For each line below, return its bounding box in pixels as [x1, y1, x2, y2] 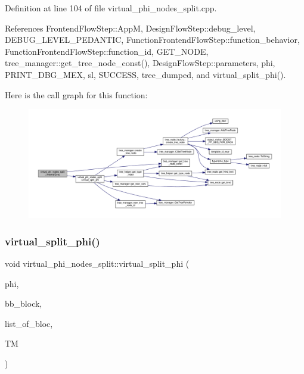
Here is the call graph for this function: [5, 88, 148, 101]
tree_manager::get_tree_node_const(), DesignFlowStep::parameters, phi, [5, 57, 275, 69]
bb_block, [5, 297, 42, 310]
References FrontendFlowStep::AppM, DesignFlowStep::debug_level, [5, 21, 256, 34]
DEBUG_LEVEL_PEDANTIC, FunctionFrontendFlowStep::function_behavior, [5, 33, 300, 46]
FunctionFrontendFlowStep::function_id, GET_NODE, [5, 45, 209, 57]
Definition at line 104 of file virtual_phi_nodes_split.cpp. [5, 2, 217, 14]
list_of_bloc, [5, 317, 53, 329]
